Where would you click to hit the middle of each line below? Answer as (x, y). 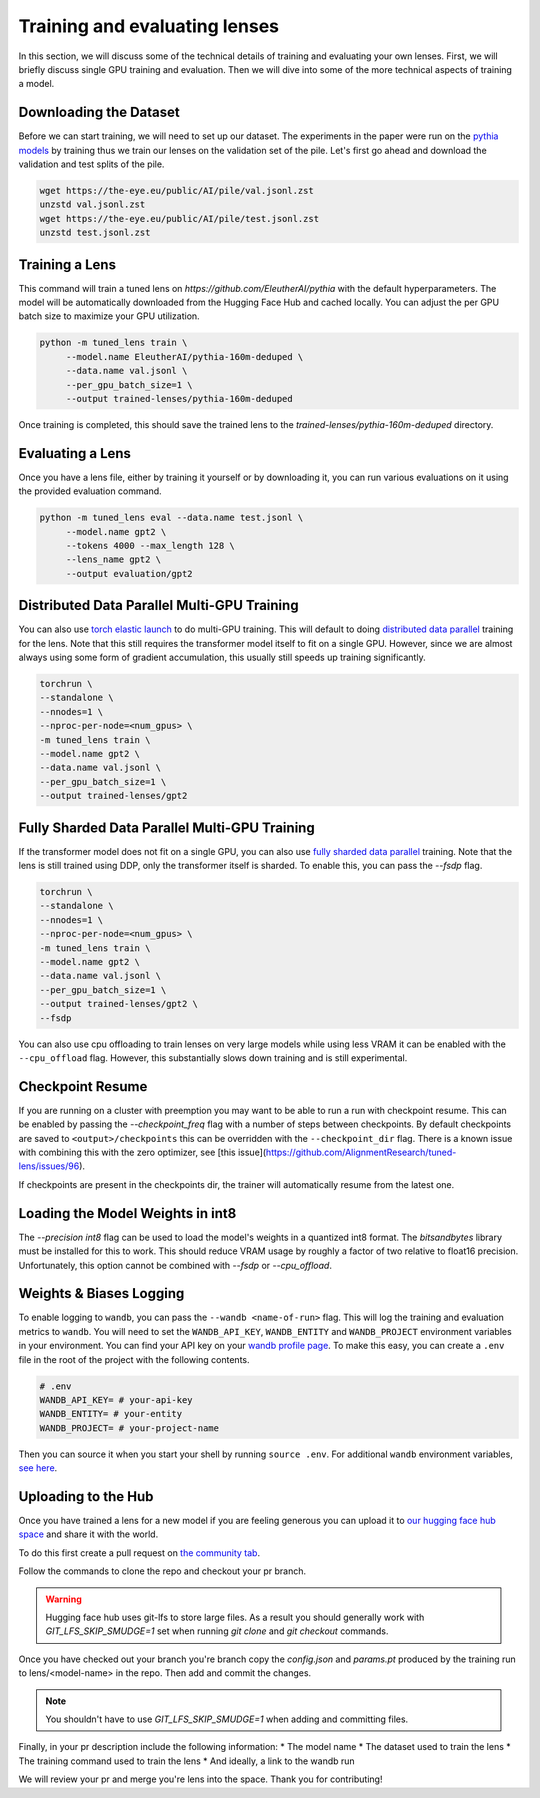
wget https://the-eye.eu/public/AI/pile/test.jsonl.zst (179, 218)
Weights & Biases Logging (101, 1293)
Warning (63, 1599)
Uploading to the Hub (86, 1496)
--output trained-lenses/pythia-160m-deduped (179, 398)
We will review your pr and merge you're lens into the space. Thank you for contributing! (200, 1779)
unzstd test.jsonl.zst (95, 233)
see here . (38, 1468)
